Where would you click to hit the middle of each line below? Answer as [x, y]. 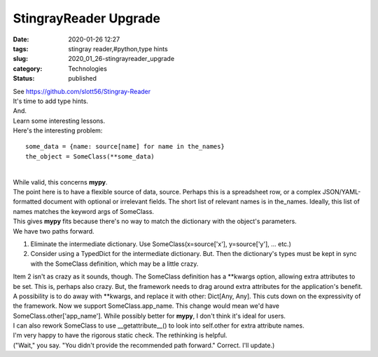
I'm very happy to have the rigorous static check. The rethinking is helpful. [120, 335]
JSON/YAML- [342, 192]
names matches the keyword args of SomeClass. [83, 211]
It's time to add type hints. [51, 101]
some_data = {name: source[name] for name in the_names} [125, 147]
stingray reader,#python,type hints [118, 48]
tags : [21, 48]
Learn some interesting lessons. [59, 121]
